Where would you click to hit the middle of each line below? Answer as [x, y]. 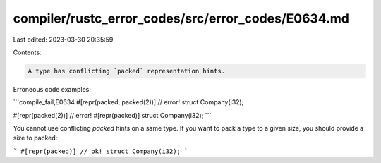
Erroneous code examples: [52, 89]
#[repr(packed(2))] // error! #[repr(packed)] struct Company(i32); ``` [112, 115]
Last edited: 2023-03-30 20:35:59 [63, 40]
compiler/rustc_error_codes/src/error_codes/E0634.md [181, 18]
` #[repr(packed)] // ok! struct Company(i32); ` [101, 151]
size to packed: [35, 138]
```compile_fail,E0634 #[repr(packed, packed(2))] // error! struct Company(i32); [128, 102]
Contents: [27, 52]
